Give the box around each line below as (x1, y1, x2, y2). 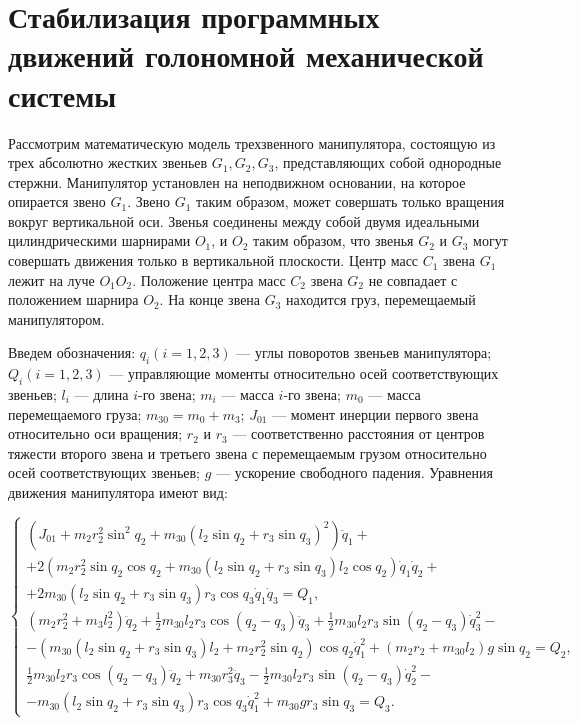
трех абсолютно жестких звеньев (8, 152, 208, 173)
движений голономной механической (8, 35, 484, 76)
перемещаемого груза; (8, 403, 142, 424)
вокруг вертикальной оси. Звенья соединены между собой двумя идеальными (8, 210, 480, 231)
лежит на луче (8, 269, 95, 290)
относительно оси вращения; (8, 423, 183, 444)
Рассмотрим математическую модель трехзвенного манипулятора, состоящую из (8, 132, 496, 153)
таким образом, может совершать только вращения (195, 191, 505, 212)
